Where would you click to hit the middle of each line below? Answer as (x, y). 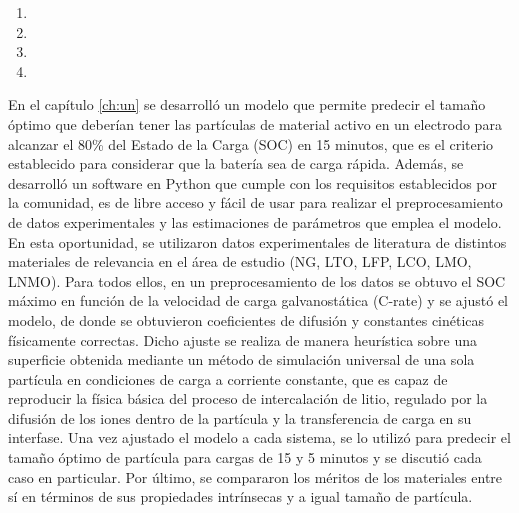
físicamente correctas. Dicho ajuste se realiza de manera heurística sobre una (243, 339)
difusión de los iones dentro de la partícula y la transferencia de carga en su (240, 417)
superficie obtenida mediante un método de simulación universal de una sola (241, 359)
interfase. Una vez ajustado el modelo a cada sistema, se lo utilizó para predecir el (259, 437)
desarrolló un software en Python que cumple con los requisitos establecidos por (252, 182)
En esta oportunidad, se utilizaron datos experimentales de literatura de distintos (257, 241)
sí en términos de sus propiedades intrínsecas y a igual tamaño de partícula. (240, 496)
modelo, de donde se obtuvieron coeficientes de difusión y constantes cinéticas (246, 319)
